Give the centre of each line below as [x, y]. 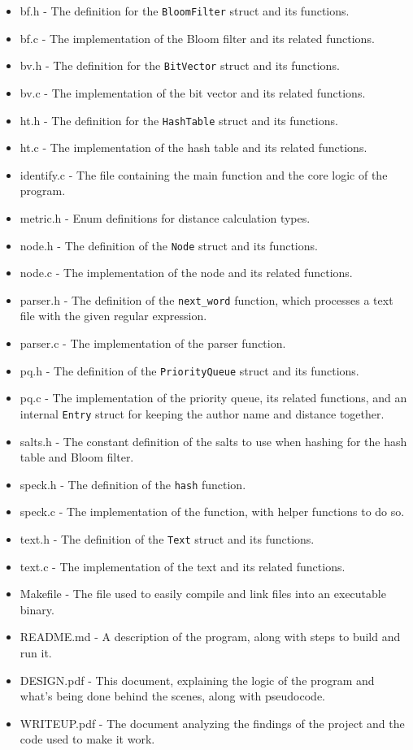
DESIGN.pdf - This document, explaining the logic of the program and [197, 680]
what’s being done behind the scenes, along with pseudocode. [173, 696]
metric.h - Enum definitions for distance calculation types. [165, 217]
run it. [36, 652]
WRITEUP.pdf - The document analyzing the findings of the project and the [212, 723]
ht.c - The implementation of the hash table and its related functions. [193, 147]
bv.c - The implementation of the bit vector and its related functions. [193, 92]
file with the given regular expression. [113, 316]
